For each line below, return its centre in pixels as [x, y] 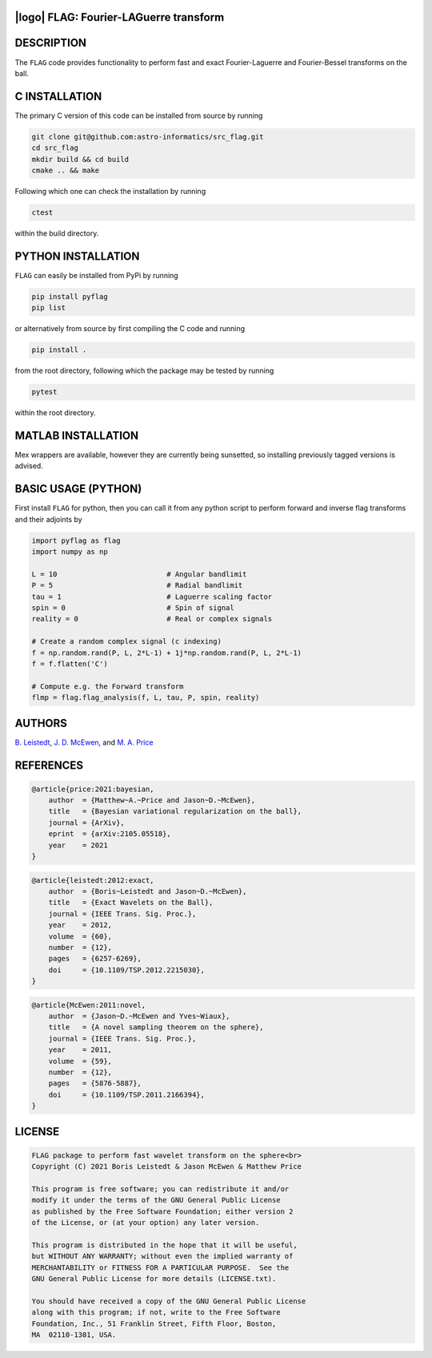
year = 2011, [80, 1050]
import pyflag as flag [76, 540]
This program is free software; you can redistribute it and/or [160, 1189]
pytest [44, 392]
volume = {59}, [80, 1061]
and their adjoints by [49, 519]
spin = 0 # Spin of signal [133, 608]
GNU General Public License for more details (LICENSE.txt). [154, 1279]
